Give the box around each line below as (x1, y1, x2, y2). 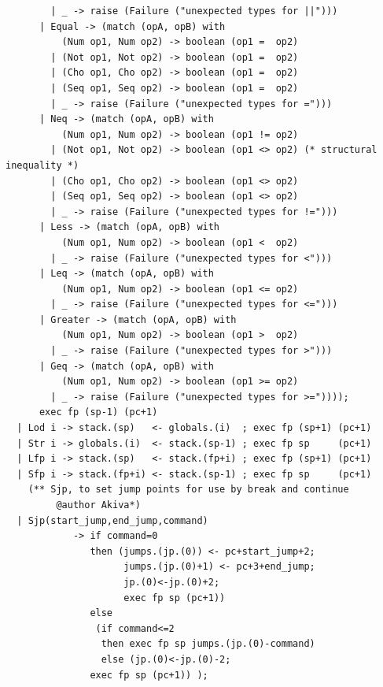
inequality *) (6, 159, 79, 171)
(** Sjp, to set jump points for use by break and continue (28, 484, 349, 496)
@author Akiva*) (56, 499, 141, 511)
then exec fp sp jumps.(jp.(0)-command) (101, 638, 315, 650)
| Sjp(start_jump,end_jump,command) (17, 514, 208, 526)
